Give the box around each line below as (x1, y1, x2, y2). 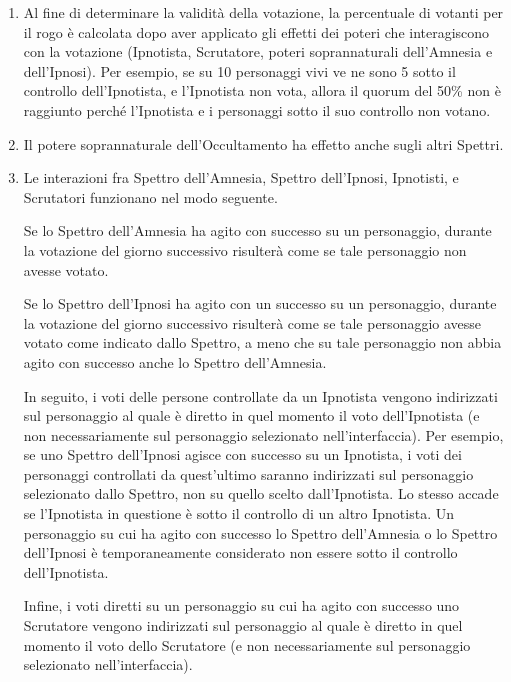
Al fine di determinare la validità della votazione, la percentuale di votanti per (23, 2, 504, 22)
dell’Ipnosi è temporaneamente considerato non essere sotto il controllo (23, 542, 458, 563)
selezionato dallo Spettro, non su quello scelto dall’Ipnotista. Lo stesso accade (23, 483, 499, 504)
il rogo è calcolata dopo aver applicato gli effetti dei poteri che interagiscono (23, 21, 490, 42)
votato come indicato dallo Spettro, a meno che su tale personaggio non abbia (23, 332, 502, 353)
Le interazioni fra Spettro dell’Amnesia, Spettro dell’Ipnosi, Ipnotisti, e (23, 167, 459, 188)
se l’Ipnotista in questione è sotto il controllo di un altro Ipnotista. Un (23, 503, 455, 524)
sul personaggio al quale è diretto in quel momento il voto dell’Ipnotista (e (23, 405, 480, 426)
